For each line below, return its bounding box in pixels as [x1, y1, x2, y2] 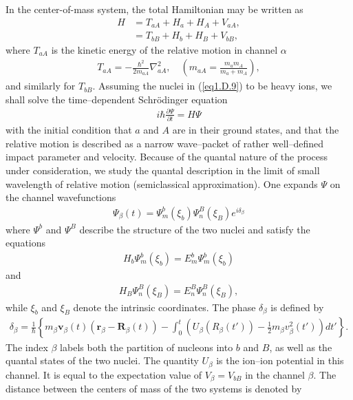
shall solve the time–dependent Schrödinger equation [6, 92, 228, 106]
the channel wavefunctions [6, 190, 116, 204]
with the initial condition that [6, 123, 132, 137]
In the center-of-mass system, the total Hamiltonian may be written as [6, 2, 303, 16]
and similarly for [6, 78, 76, 93]
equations [6, 235, 46, 250]
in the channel [245, 367, 305, 381]
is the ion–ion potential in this [216, 353, 344, 368]
